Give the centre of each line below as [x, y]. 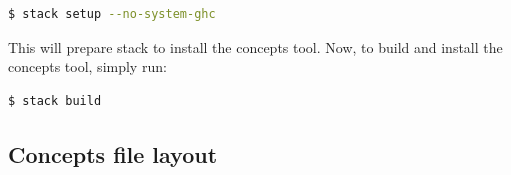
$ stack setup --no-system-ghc [112, 14]
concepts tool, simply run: [87, 66]
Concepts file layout [113, 153]
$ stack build [55, 100]
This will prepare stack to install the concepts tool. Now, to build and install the [255, 46]
